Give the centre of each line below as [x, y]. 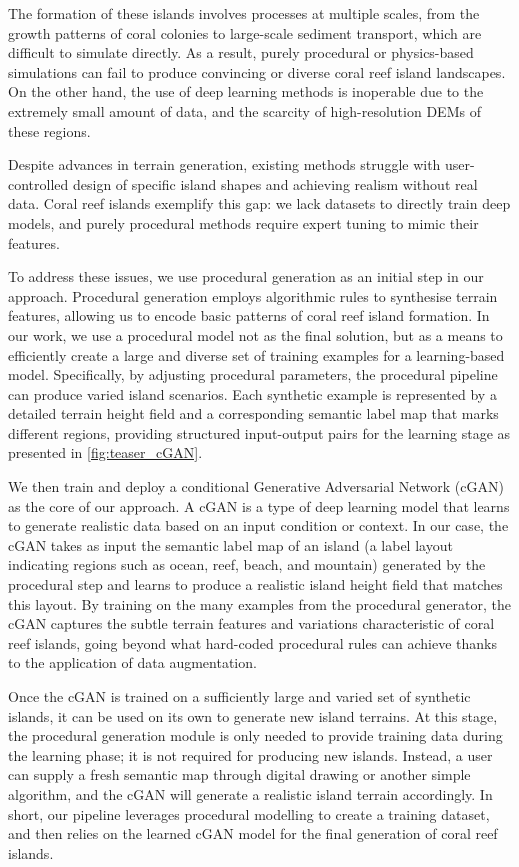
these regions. [49, 130]
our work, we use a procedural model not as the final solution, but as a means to [255, 334]
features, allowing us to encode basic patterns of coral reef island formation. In [249, 315]
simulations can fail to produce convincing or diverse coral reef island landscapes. [257, 71]
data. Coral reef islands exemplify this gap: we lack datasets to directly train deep [259, 203]
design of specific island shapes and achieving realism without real [275, 183]
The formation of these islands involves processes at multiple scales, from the [244, 13]
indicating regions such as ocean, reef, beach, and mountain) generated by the [247, 564]
